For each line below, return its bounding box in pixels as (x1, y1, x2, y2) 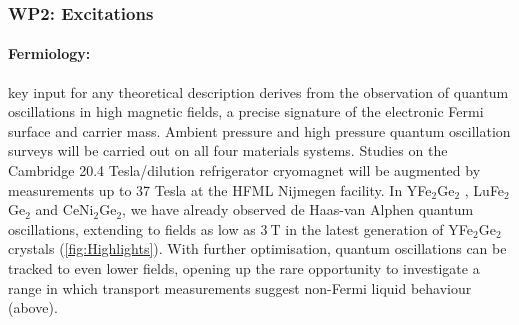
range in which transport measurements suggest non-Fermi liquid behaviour (8, 277, 472, 298)
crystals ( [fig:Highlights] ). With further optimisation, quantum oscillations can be (8, 238, 507, 259)
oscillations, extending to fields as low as (8, 218, 256, 239)
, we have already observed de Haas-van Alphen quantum (122, 199, 474, 220)
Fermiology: (8, 43, 91, 64)
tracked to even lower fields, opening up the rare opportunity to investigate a (8, 257, 480, 278)
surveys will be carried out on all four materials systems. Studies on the (8, 140, 448, 161)
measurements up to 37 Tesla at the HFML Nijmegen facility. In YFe (8, 179, 432, 200)
